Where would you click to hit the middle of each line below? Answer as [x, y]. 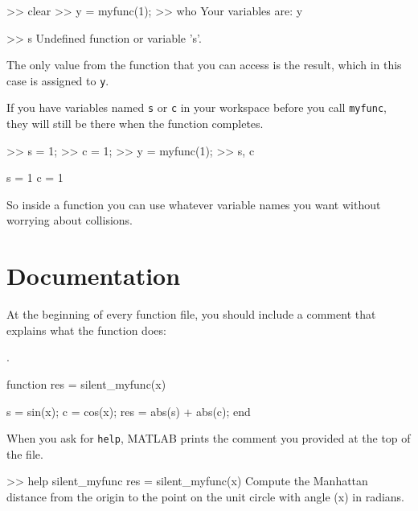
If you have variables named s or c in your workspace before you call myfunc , [197, 107]
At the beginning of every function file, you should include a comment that [191, 314]
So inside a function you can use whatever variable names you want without [194, 204]
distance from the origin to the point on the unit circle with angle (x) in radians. [206, 497]
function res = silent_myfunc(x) [86, 383]
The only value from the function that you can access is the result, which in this [204, 65]
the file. [25, 453]
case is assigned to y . [58, 80]
